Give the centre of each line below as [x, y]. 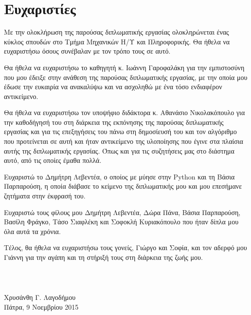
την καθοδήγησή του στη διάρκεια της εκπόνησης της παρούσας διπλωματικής [114, 122]
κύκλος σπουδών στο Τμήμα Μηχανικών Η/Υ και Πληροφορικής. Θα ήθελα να [117, 41]
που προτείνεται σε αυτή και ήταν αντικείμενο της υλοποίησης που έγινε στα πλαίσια [124, 141]
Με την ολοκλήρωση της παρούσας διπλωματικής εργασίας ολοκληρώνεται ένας [117, 32]
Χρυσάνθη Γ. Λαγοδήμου [40, 297]
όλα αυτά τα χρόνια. [32, 231]
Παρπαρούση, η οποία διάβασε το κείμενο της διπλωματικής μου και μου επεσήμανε [123, 186]
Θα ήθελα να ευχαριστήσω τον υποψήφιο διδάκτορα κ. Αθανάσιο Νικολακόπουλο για [125, 112]
